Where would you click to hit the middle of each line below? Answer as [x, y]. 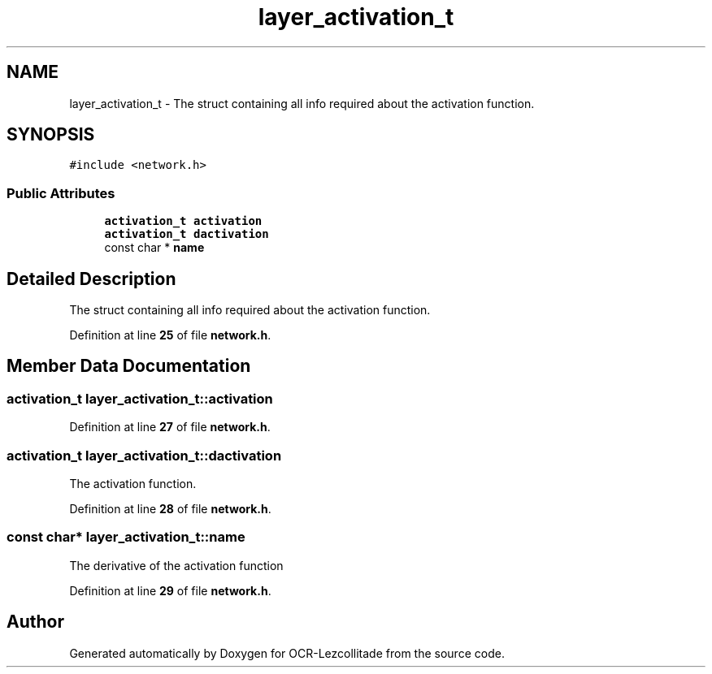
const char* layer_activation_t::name [126, 537]
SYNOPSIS [51, 135]
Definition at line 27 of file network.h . [170, 427]
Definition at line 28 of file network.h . [170, 509]
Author [35, 622]
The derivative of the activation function [176, 565]
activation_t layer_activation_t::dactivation [144, 455]
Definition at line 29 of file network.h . [170, 590]
